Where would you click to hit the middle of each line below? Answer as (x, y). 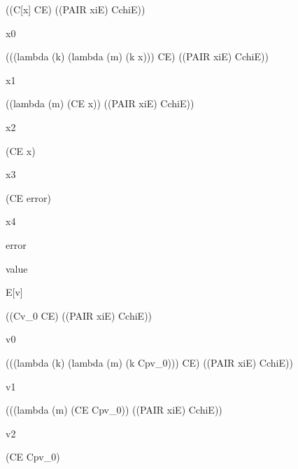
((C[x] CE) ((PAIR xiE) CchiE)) (76, 9)
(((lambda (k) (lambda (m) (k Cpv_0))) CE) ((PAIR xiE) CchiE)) (149, 362)
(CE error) (28, 197)
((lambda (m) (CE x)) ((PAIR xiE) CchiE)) (100, 103)
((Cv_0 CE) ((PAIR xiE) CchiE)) (79, 315)
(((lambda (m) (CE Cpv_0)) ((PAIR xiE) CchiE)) (114, 410)
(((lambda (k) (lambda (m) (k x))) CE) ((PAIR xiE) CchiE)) (137, 56)
